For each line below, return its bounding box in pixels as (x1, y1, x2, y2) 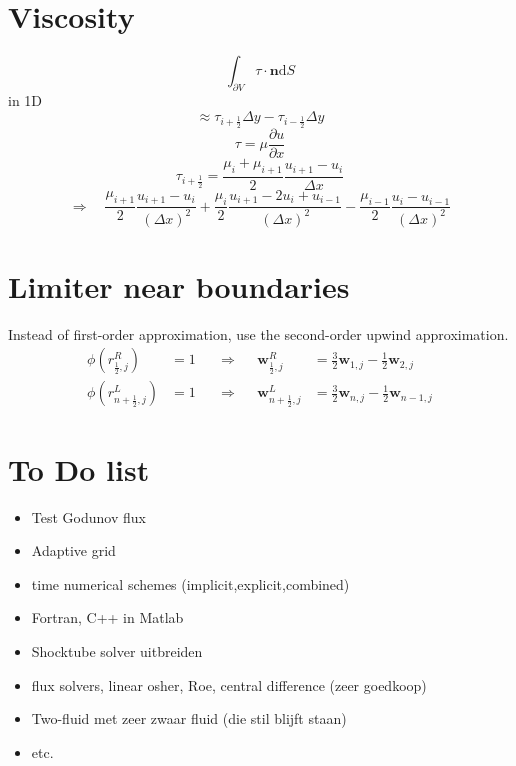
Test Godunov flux (31, 506, 146, 527)
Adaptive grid (31, 540, 116, 561)
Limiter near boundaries (8, 265, 350, 306)
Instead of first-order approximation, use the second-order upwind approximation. (8, 323, 509, 344)
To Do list (8, 448, 150, 489)
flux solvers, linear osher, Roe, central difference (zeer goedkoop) (31, 674, 427, 695)
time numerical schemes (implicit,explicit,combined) (31, 573, 350, 594)
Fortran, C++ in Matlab (31, 607, 184, 628)
